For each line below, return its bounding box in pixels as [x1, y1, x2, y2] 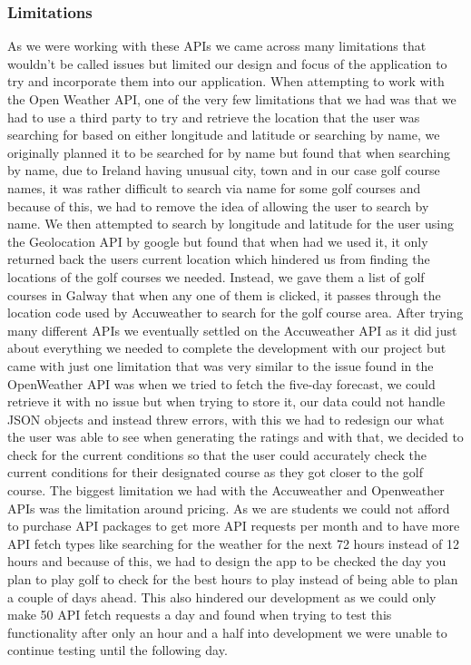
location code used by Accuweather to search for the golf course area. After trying [7, 303, 464, 322]
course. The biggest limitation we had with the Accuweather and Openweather [7, 481, 445, 500]
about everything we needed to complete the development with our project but [7, 338, 446, 357]
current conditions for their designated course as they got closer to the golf [7, 463, 423, 482]
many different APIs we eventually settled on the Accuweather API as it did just [7, 320, 457, 339]
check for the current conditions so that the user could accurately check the [7, 445, 427, 464]
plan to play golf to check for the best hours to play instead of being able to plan [7, 570, 458, 589]
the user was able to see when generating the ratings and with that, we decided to [7, 427, 464, 446]
